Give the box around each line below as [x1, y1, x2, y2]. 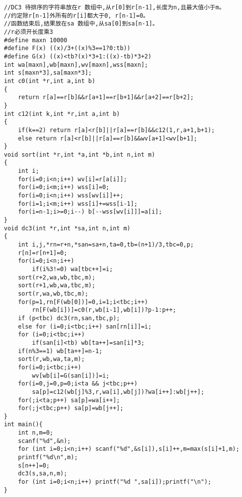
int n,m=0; [18, 429, 54, 437]
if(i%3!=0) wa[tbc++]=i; [32, 266, 113, 273]
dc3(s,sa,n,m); [18, 470, 67, 477]
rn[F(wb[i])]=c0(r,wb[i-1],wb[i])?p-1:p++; [32, 306, 176, 314]
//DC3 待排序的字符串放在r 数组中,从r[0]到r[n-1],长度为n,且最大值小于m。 [4, 4, 225, 11]
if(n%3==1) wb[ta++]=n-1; [18, 347, 103, 355]
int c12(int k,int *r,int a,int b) [4, 110, 120, 117]
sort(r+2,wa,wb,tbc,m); [18, 274, 96, 281]
